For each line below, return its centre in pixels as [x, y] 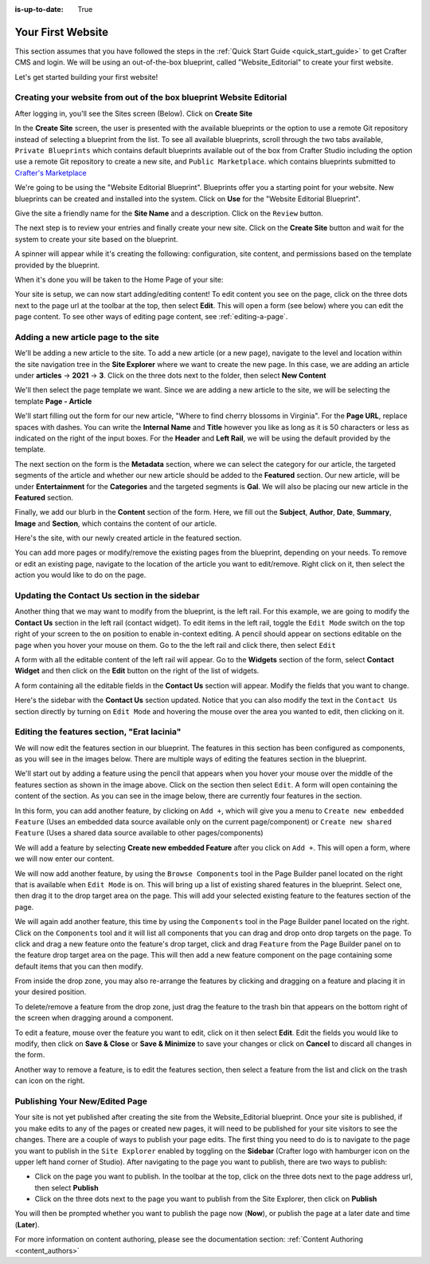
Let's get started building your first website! [86, 77]
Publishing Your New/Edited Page [81, 1101]
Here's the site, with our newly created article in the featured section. [128, 538]
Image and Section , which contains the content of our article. [116, 523]
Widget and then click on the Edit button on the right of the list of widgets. [137, 671]
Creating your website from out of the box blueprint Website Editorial [151, 97]
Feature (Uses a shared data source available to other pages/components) [139, 833]
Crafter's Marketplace [51, 172]
